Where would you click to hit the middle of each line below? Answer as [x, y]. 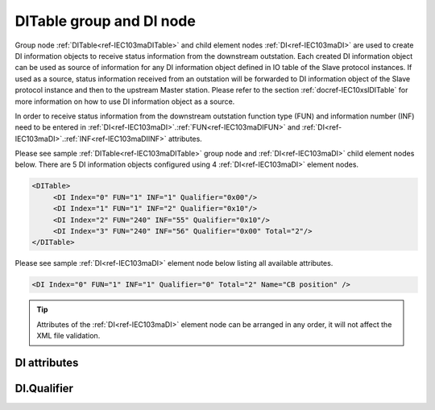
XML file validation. [68, 336]
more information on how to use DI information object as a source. [125, 101]
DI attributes [47, 362]
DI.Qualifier [44, 388]
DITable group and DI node [106, 21]
